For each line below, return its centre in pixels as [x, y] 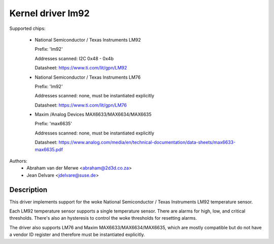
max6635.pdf [49, 149]
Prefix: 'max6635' [53, 124]
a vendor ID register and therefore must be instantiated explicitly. [77, 235]
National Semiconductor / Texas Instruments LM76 [88, 77]
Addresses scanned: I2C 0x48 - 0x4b [74, 58]
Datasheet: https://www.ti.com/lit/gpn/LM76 [81, 105]
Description [28, 189]
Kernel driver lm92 [49, 13]
